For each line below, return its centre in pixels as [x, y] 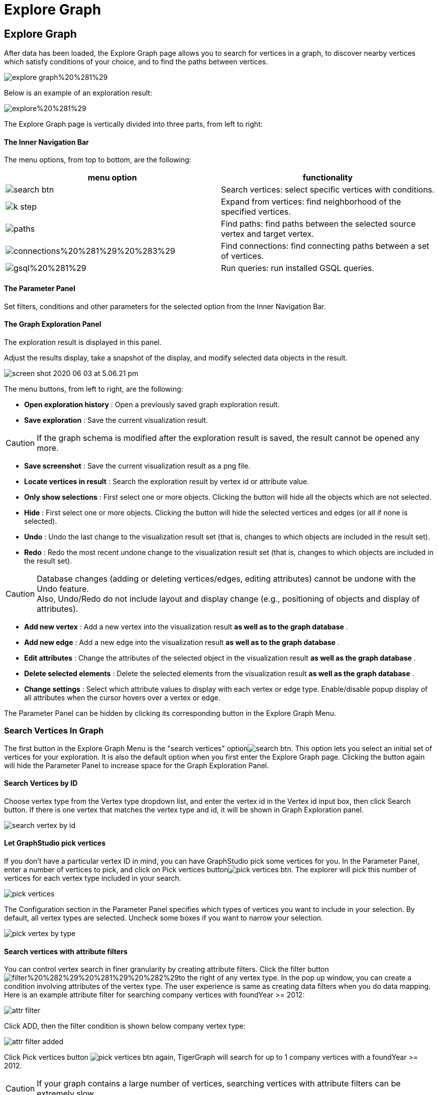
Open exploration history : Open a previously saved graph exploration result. [152, 404]
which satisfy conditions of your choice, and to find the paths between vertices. [136, 62]
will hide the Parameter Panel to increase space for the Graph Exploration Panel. [137, 765]
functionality [328, 178]
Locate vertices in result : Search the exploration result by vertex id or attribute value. [167, 481]
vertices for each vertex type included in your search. [93, 878]
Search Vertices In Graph [54, 731]
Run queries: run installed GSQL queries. [298, 268]
